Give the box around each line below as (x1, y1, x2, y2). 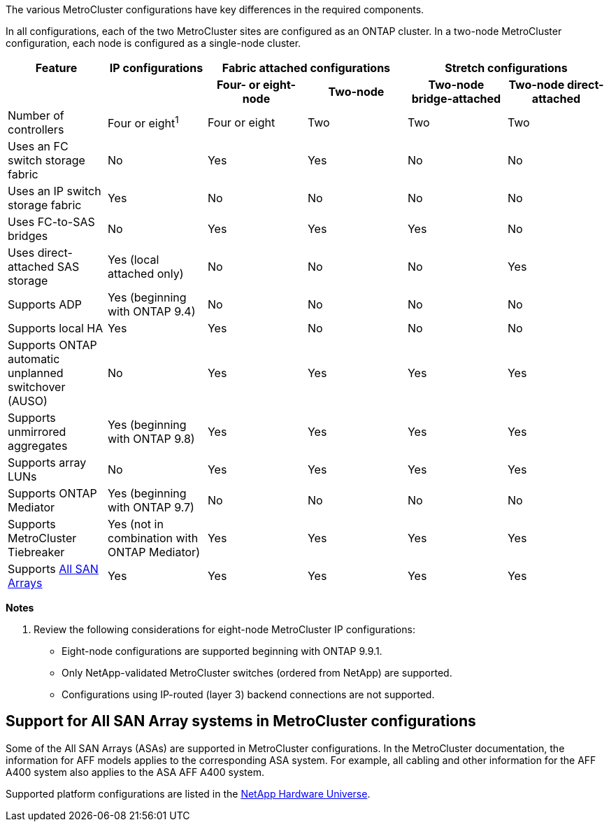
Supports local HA (8, 321, 103, 335)
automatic (8, 352, 60, 366)
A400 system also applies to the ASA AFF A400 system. (6, 765, 264, 778)
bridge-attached (411, 92, 501, 106)
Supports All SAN (8, 562, 99, 576)
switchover (8, 380, 66, 394)
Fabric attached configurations (222, 61, 391, 75)
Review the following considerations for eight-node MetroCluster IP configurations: (34, 623, 415, 635)
